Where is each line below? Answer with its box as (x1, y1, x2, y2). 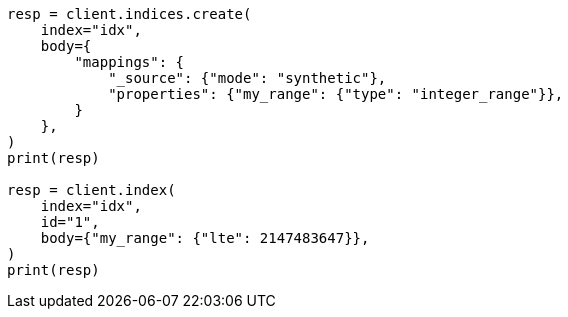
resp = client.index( (7, 182, 176, 198)
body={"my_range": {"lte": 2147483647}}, (40, 230, 370, 246)
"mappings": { (74, 54, 185, 70)
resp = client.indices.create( (7, 6, 252, 22)
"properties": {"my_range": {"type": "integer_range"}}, (108, 86, 564, 102)
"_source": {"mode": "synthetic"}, (108, 70, 387, 86)
